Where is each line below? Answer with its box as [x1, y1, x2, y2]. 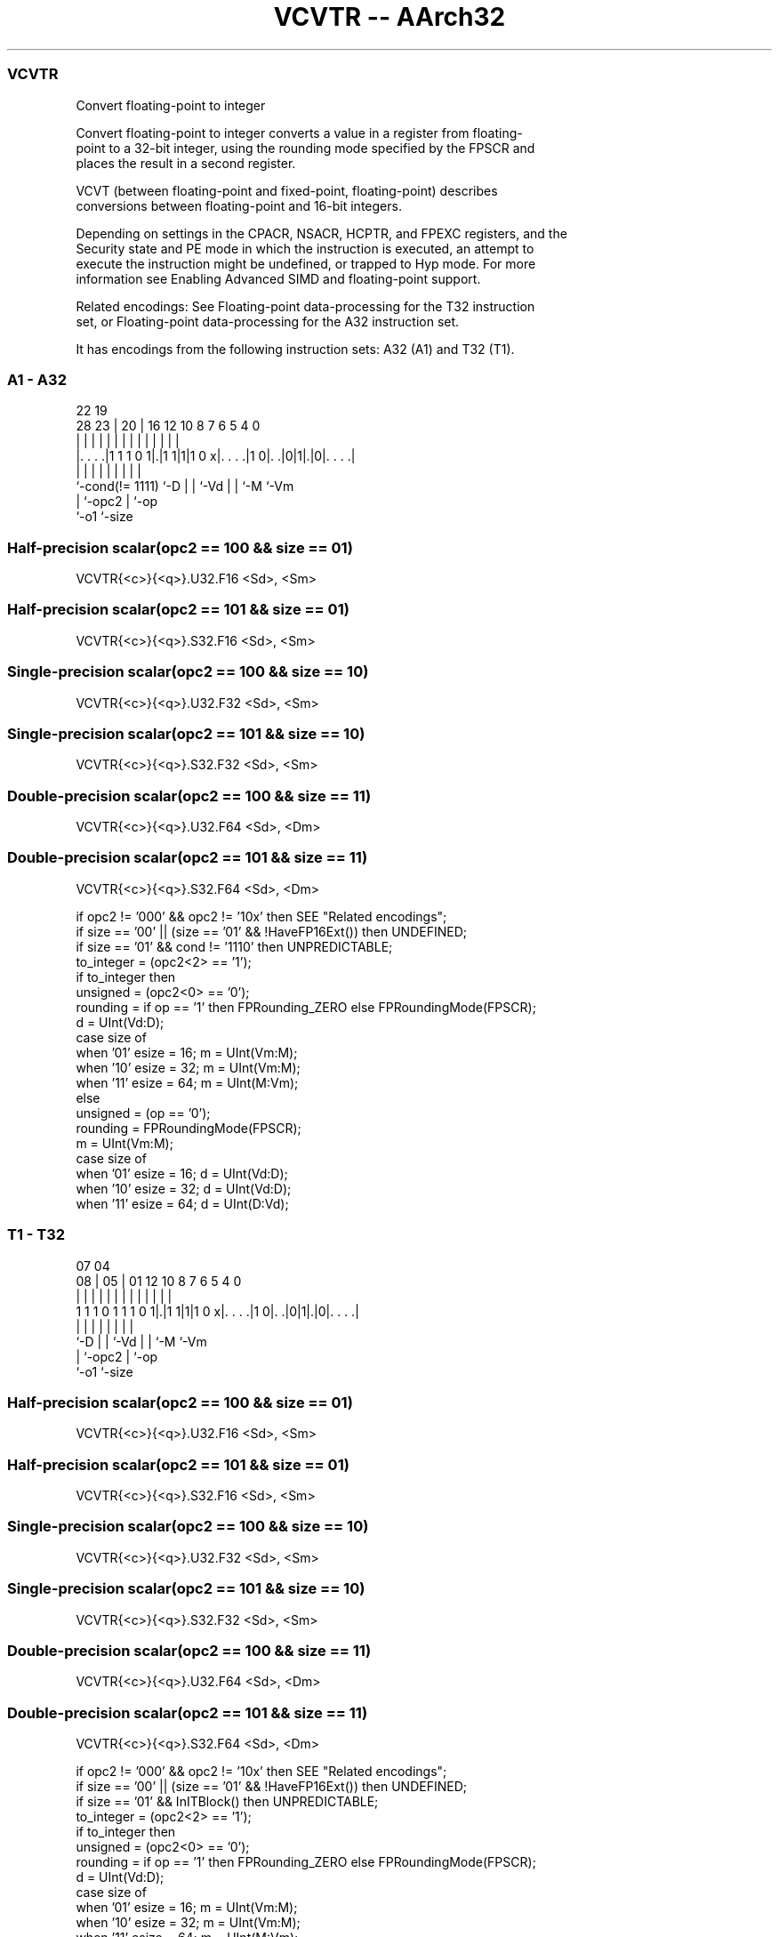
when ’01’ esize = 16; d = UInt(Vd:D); [76, 1165, 288, 1181]
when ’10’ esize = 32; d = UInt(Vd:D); [76, 1180, 292, 1196]
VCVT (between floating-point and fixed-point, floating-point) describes [76, 182, 498, 198]
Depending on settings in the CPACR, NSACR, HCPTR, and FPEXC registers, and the [76, 225, 567, 241]
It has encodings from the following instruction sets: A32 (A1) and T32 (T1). [76, 341, 515, 357]
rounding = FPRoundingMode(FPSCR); [76, 1120, 301, 1136]
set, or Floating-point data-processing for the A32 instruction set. [76, 313, 460, 329]
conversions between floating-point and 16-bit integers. [76, 197, 402, 213]
